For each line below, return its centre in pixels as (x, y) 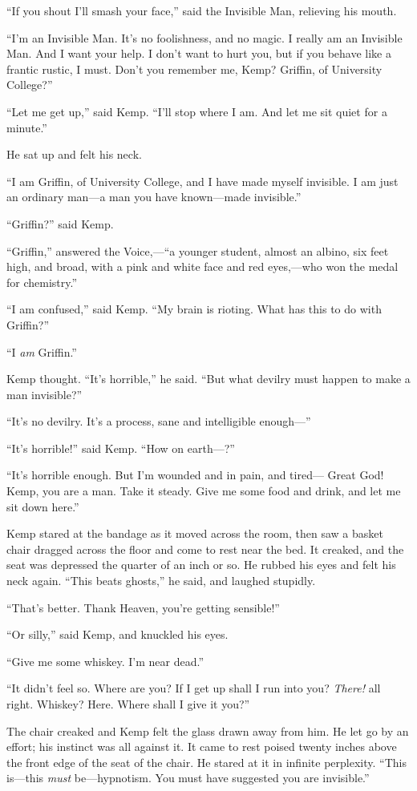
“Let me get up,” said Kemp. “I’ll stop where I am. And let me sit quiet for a (197, 111)
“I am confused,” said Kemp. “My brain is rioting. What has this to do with (194, 309)
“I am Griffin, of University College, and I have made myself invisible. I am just (202, 181)
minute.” (27, 127)
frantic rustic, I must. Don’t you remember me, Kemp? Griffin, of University (194, 69)
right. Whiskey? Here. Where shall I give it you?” (128, 704)
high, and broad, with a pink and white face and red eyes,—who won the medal (202, 266)
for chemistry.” (42, 282)
